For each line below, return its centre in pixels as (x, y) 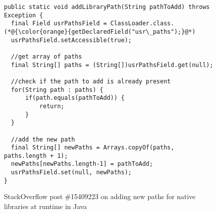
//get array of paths (47, 56)
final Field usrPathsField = (59, 24)
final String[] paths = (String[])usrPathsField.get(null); (112, 65)
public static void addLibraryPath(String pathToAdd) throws (107, 7)
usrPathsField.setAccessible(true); (71, 40)
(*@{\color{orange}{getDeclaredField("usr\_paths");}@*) (100, 32)
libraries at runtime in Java (46, 206)
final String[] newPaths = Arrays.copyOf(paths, (93, 148)
